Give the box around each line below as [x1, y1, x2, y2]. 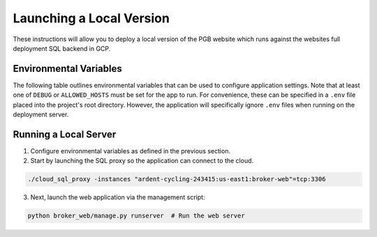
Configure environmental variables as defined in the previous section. [30, 146, 230, 155]
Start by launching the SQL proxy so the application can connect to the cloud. [30, 157, 254, 165]
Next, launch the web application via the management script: [30, 193, 205, 201]
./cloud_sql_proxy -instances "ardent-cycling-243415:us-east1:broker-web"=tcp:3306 [27, 175, 326, 183]
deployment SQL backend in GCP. [13, 44, 111, 52]
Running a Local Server [13, 128, 117, 140]
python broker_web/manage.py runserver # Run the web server [27, 212, 245, 220]
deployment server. [13, 110, 69, 118]
